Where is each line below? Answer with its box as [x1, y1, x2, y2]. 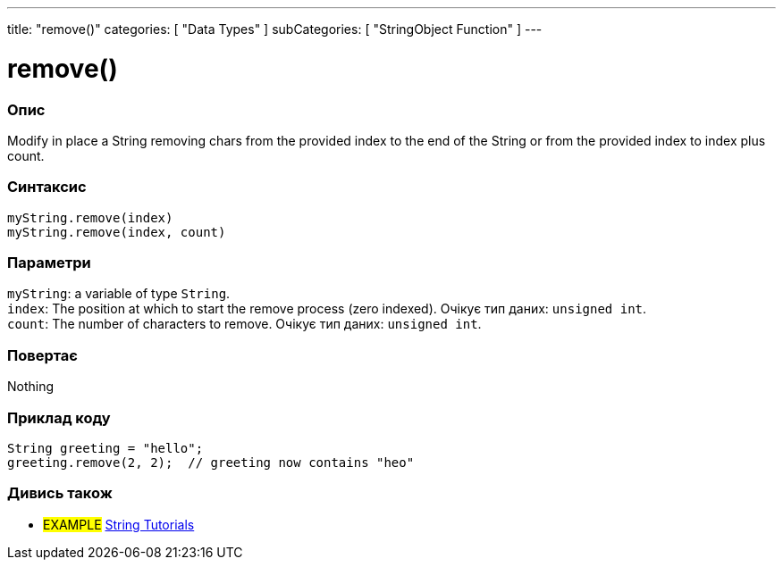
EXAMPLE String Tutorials [43, 516, 195, 532]
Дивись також [7, 484, 113, 503]
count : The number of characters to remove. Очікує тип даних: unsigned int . [7, 316, 482, 332]
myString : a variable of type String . [7, 286, 231, 302]
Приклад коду [7, 408, 111, 427]
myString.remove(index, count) [7, 224, 226, 239]
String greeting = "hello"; [7, 440, 204, 455]
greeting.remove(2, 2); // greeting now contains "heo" [7, 454, 415, 470]
